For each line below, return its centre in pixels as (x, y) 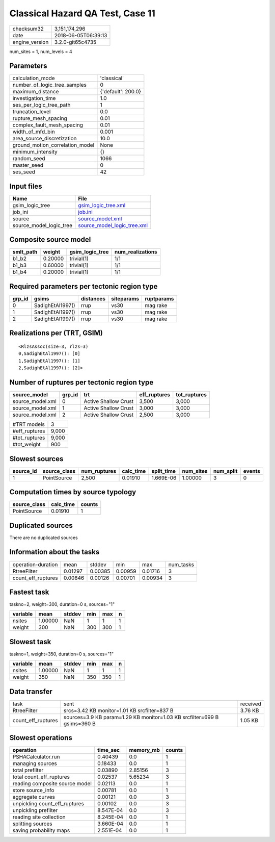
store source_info (33, 790)
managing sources (35, 763)
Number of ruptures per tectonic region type (81, 382)
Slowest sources (36, 459)
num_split (225, 471)
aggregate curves (34, 797)
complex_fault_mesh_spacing (48, 125)
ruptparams (159, 299)
